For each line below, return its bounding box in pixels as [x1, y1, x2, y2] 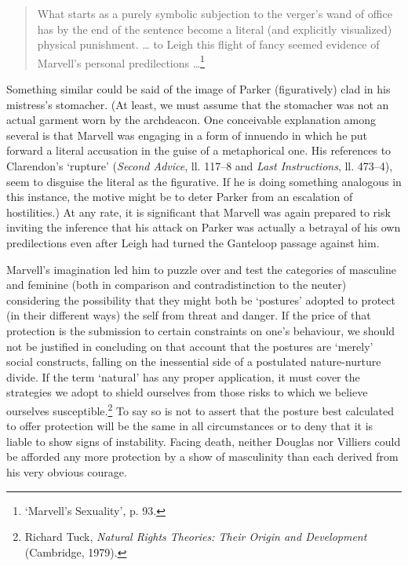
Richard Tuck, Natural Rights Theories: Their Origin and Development [24, 528, 367, 545]
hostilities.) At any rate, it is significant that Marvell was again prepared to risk [6, 203, 391, 220]
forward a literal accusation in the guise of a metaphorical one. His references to [6, 142, 392, 159]
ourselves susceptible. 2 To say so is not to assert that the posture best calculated [6, 400, 395, 418]
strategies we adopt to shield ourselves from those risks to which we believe [6, 384, 368, 400]
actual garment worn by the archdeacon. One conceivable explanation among [6, 111, 377, 128]
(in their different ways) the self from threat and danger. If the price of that [6, 307, 371, 323]
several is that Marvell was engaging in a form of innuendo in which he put [6, 126, 368, 143]
